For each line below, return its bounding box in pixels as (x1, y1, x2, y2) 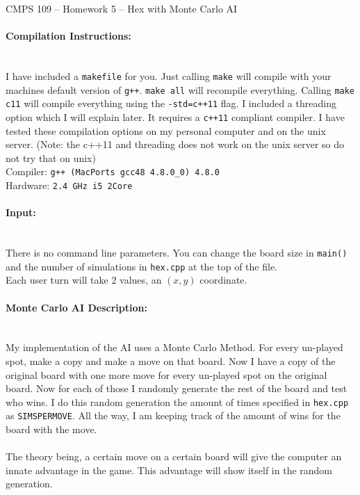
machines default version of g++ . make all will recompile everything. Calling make (6, 82, 355, 97)
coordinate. (199, 273, 247, 287)
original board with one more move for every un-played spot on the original (6, 367, 327, 382)
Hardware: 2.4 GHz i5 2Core (6, 178, 133, 193)
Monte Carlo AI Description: (6, 300, 147, 314)
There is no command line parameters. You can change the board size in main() (6, 245, 347, 260)
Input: (6, 205, 36, 220)
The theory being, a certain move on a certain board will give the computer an (6, 449, 342, 464)
